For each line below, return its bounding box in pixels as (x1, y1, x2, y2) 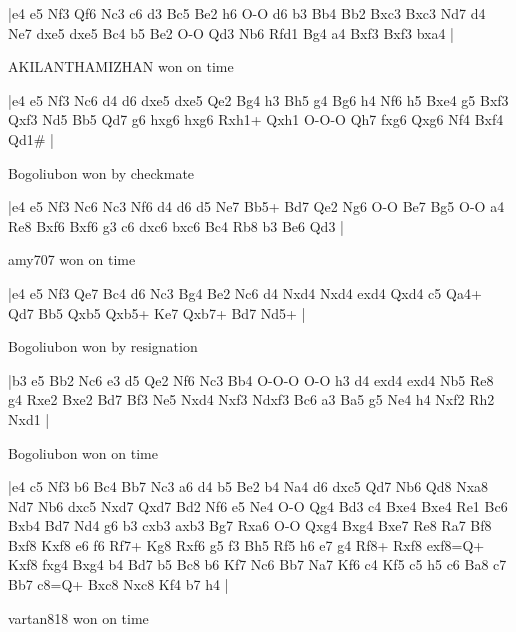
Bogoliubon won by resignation (8, 336, 198, 357)
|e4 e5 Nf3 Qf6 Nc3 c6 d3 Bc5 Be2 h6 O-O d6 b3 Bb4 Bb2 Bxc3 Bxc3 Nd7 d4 (8, 3, 486, 23)
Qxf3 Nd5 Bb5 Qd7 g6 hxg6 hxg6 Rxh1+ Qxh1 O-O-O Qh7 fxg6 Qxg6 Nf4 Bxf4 (8, 109, 504, 130)
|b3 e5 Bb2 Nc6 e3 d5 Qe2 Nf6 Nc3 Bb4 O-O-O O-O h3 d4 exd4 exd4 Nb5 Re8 (8, 369, 494, 390)
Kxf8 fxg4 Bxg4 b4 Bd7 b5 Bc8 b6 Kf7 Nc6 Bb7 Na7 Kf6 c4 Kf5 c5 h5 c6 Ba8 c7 (8, 554, 507, 575)
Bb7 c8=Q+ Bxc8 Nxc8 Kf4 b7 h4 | (8, 574, 229, 595)
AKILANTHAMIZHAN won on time (8, 56, 234, 77)
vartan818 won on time (8, 607, 149, 628)
